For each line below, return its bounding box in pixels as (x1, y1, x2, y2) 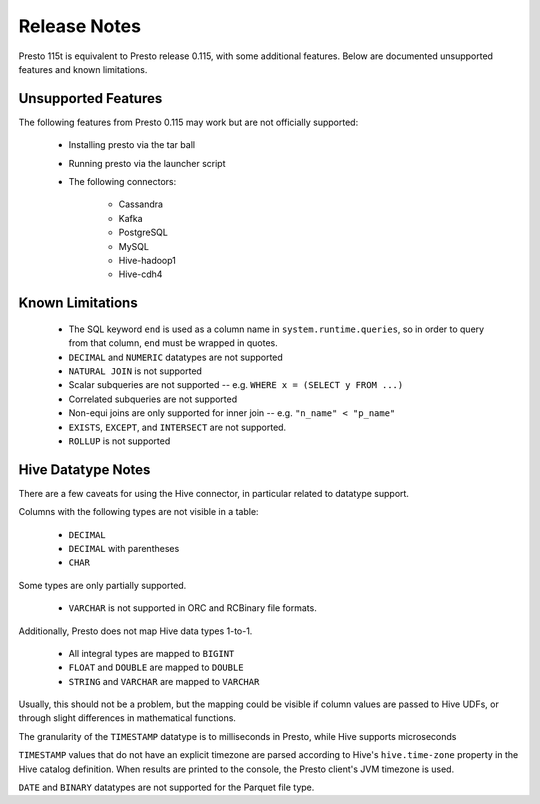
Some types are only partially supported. (18, 579, 187, 591)
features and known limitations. (18, 63, 148, 75)
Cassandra (118, 198, 164, 210)
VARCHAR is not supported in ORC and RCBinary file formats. (68, 602, 317, 614)
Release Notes (18, 15, 142, 37)
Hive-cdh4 (118, 268, 163, 280)
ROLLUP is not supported (68, 435, 171, 447)
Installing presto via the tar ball (68, 139, 195, 151)
